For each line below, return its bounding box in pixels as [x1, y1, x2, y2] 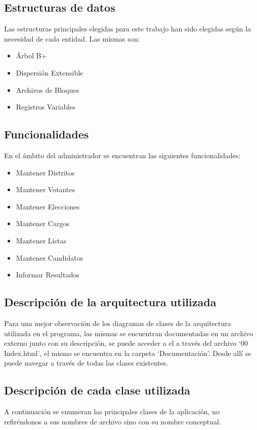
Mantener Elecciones [16, 201, 80, 211]
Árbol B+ [16, 50, 47, 61]
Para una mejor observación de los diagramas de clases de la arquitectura [4, 317, 231, 328]
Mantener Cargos [16, 218, 69, 229]
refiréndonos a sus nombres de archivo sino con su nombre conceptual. [4, 416, 221, 426]
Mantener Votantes [16, 184, 75, 195]
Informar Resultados [16, 269, 79, 280]
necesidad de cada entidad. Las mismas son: [4, 33, 140, 44]
